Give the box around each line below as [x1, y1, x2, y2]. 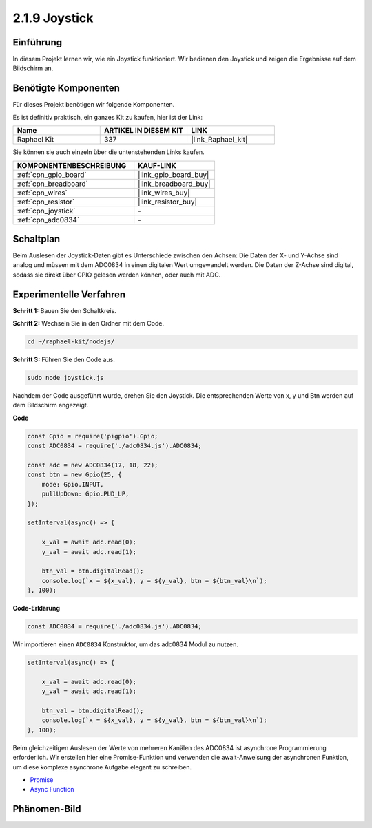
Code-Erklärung [12, 604, 61, 613]
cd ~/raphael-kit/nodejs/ [27, 338, 115, 346]
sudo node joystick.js [27, 374, 104, 382]
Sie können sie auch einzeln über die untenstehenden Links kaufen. [12, 148, 205, 156]
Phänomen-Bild [12, 803, 81, 815]
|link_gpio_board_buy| [138, 169, 209, 179]
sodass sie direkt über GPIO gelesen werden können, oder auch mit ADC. [12, 270, 221, 279]
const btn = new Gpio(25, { [27, 471, 122, 478]
